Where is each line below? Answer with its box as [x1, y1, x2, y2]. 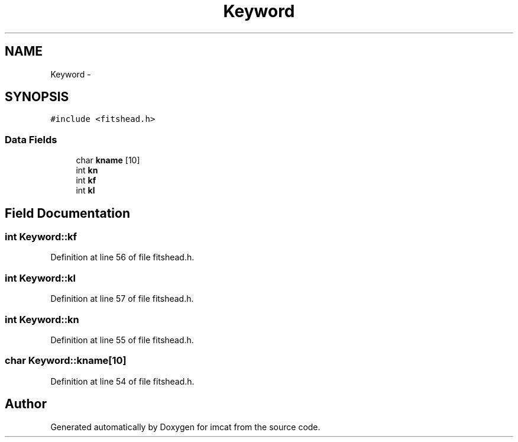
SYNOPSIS [5, 89, 69, 105]
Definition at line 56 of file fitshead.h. [50, 252, 195, 263]
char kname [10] [76, 155, 140, 166]
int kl [76, 185, 95, 196]
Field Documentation [5, 205, 130, 221]
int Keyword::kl [5, 272, 76, 284]
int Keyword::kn [5, 313, 79, 325]
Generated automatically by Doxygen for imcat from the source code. [50, 421, 320, 432]
